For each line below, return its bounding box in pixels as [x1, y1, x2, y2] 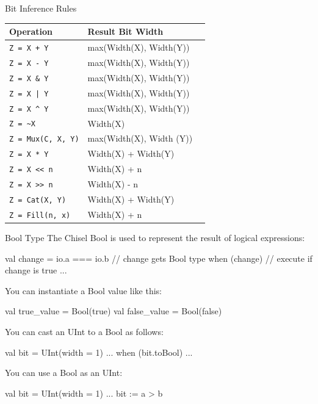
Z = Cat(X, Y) [9, 196, 67, 204]
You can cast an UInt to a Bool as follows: [5, 325, 164, 338]
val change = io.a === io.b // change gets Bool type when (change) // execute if [5, 251, 313, 264]
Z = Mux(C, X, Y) [9, 135, 79, 144]
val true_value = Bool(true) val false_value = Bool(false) [5, 305, 222, 317]
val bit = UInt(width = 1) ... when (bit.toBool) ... [5, 345, 193, 358]
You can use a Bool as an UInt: [5, 366, 123, 379]
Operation [9, 25, 53, 38]
